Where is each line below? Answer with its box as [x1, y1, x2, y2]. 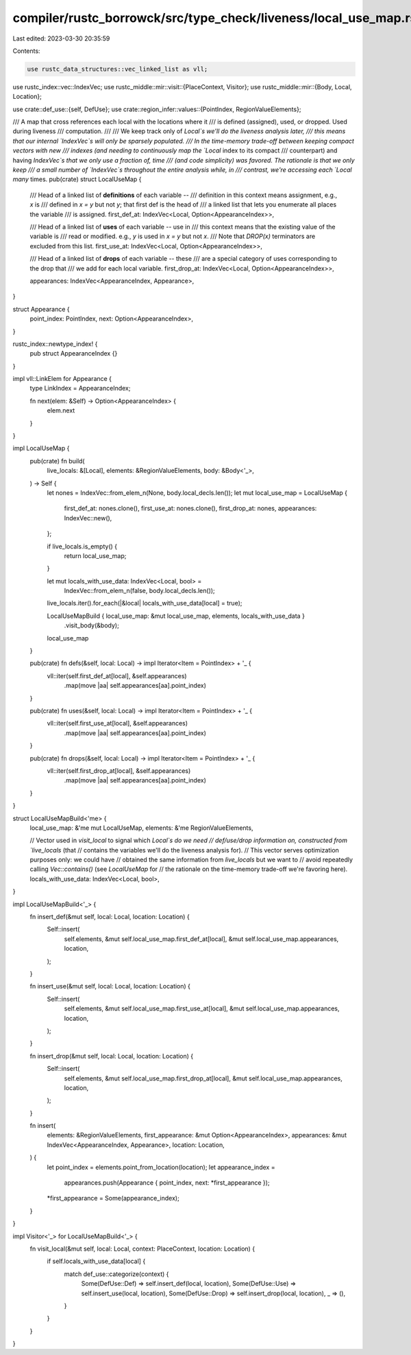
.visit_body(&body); [64, 621, 119, 629]
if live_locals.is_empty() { [47, 542, 118, 551]
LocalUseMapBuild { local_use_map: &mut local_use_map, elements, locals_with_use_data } [47, 612, 305, 620]
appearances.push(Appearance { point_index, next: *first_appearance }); [64, 1179, 270, 1187]
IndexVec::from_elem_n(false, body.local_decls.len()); [64, 587, 215, 595]
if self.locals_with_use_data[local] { [47, 1257, 146, 1266]
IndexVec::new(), [64, 513, 112, 522]
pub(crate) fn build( [29, 456, 85, 465]
